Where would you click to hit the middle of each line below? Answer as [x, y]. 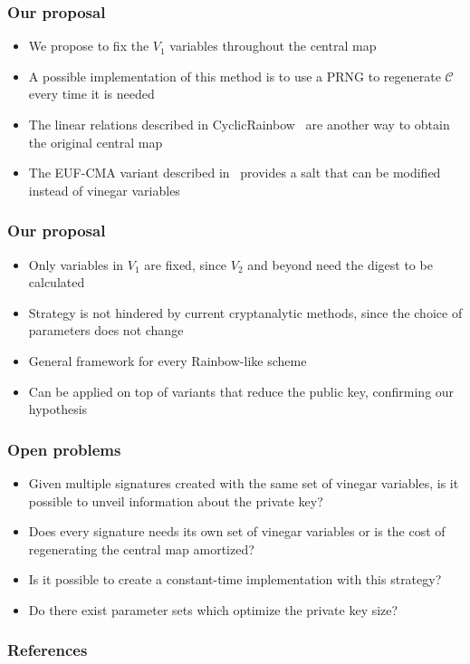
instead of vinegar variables [104, 190]
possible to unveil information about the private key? [176, 500]
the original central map [96, 142]
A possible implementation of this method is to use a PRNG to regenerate [235, 76]
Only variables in [76, 264]
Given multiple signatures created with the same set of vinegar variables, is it [244, 482]
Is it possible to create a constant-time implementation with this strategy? [235, 579]
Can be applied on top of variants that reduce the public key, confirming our [241, 391]
